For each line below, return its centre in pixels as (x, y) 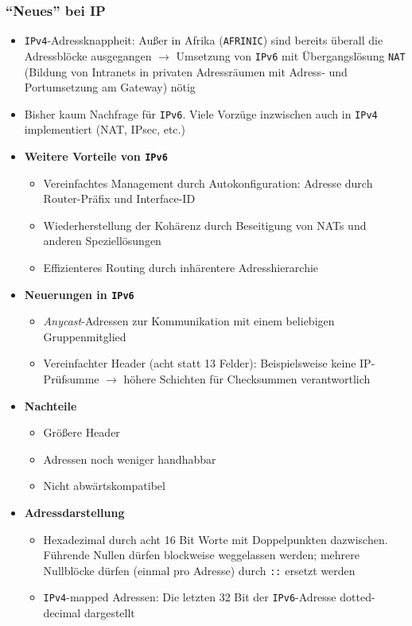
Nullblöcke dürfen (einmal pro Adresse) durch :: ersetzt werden (199, 570)
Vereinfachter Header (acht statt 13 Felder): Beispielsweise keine (200, 363)
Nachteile (51, 405)
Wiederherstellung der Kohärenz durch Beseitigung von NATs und (205, 225)
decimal (62, 613)
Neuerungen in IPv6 (79, 294)
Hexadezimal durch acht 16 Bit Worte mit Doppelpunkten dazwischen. (216, 539)
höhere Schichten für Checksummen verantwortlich (247, 379)
